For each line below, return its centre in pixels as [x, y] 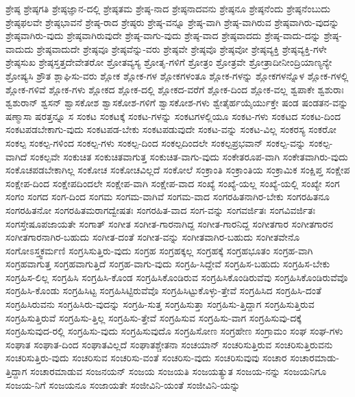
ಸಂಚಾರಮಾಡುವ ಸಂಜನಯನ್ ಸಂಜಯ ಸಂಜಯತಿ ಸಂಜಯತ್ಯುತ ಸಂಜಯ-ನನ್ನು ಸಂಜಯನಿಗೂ [179, 371]
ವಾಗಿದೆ [16, 156]
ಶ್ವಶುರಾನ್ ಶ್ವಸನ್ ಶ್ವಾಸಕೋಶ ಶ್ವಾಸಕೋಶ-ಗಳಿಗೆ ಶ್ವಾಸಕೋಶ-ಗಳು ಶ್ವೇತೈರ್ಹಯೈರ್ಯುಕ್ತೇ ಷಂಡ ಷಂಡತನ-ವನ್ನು [177, 103]
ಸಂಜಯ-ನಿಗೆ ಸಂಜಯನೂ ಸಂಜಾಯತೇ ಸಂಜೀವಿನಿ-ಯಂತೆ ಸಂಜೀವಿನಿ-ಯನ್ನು [123, 384]
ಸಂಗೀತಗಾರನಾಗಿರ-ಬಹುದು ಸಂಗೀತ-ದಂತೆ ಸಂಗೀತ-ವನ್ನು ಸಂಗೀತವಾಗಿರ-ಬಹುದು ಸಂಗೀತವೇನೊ [153, 237]
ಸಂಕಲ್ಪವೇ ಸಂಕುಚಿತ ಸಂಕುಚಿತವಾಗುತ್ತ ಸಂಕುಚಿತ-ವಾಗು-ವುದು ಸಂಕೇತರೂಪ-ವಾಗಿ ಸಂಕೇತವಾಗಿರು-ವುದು [189, 156]
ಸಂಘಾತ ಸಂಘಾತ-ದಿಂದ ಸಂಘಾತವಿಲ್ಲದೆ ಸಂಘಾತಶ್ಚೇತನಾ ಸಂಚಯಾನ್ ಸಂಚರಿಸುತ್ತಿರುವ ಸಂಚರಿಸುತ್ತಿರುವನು [169, 344]
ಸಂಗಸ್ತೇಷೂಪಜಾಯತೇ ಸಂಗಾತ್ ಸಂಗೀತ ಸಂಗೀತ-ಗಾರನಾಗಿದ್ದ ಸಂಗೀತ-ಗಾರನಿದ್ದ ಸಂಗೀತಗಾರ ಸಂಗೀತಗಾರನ [170, 223]
